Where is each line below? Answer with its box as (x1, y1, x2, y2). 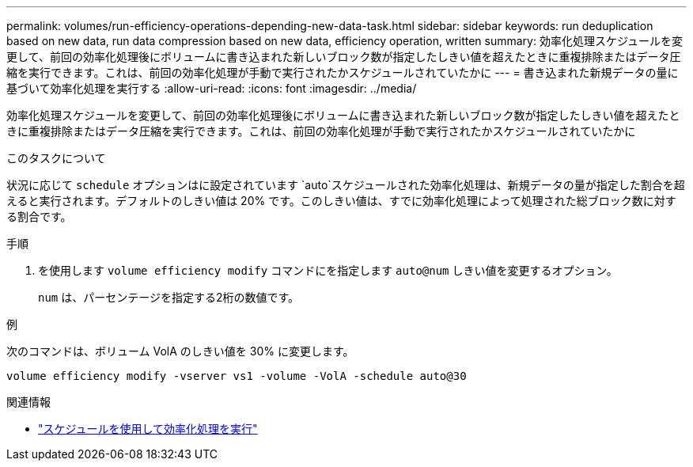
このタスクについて (6, 151, 106, 165)
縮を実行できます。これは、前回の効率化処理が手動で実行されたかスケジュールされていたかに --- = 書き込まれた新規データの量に (6, 66, 679, 79)
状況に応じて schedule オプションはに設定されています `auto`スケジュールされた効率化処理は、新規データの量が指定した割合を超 (6, 178, 685, 192)
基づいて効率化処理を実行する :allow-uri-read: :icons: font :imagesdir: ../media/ (6, 82, 417, 95)
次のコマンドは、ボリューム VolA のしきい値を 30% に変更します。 (6, 344, 354, 358)
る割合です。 (6, 210, 72, 223)
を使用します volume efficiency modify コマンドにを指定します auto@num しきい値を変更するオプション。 (38, 264, 618, 277)
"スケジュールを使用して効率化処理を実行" (38, 422, 258, 435)
